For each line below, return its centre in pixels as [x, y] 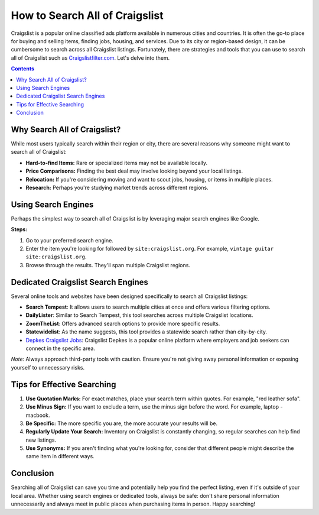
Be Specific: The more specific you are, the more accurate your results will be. [122, 423]
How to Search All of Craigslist [87, 15]
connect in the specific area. [61, 348]
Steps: [19, 229]
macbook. [38, 415]
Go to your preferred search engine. [69, 240]
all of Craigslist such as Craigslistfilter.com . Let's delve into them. [90, 58]
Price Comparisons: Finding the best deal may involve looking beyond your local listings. [134, 171]
